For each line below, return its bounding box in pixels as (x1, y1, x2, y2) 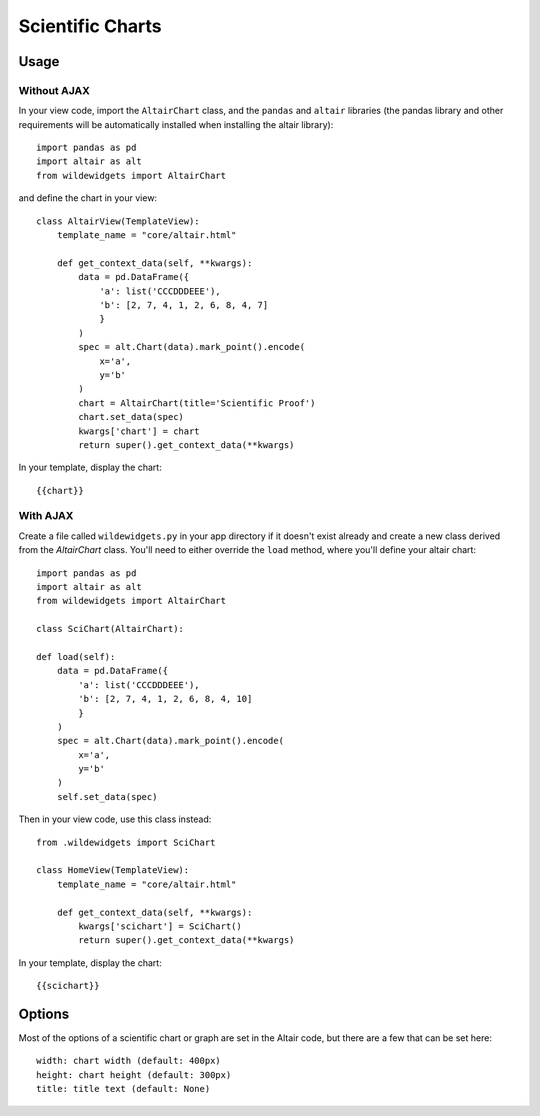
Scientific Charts (18, 15, 162, 37)
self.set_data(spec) (56, 791, 158, 802)
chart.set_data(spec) (78, 411, 185, 423)
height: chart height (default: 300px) (36, 1069, 232, 1080)
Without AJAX (18, 83, 90, 97)
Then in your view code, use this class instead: (18, 813, 212, 825)
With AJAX (18, 509, 74, 523)
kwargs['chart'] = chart (78, 425, 200, 437)
